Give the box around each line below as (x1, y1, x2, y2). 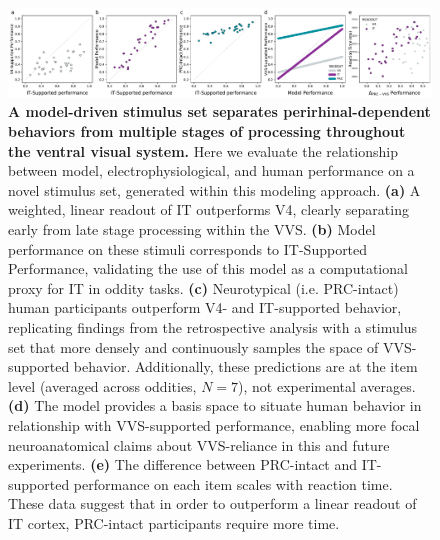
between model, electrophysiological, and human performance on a (8, 160, 415, 181)
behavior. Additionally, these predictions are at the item (73, 356, 418, 377)
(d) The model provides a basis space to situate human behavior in (8, 395, 422, 416)
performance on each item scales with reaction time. (73, 473, 393, 494)
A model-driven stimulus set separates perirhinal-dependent (8, 101, 431, 122)
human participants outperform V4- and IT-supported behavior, (8, 297, 402, 318)
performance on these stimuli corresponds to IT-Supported (8, 238, 368, 259)
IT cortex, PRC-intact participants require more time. (8, 512, 340, 533)
